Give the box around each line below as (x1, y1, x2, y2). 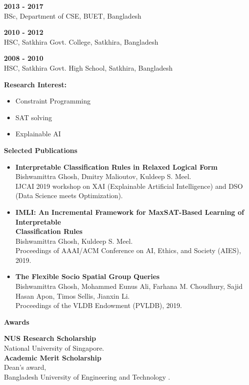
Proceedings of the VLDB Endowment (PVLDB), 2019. (15, 300, 182, 310)
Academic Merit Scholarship (4, 352, 102, 362)
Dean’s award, (4, 362, 46, 372)
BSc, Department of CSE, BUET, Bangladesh (4, 10, 141, 21)
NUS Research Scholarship (4, 333, 96, 343)
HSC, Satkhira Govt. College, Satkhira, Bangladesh (4, 36, 158, 47)
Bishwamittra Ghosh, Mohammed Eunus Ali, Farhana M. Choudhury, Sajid (15, 281, 243, 291)
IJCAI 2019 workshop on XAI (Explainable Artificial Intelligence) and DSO (15, 180, 243, 191)
